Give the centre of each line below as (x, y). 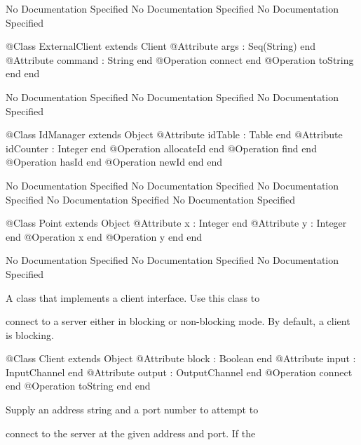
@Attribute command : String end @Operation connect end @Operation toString (180, 59)
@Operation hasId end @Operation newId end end (114, 162)
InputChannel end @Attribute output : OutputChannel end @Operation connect (179, 372)
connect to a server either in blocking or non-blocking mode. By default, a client (178, 321)
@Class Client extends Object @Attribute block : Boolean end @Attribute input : (181, 358)
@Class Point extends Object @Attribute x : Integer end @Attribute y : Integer (176, 223)
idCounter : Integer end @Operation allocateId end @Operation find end (161, 148)
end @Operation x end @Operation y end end (104, 236)
